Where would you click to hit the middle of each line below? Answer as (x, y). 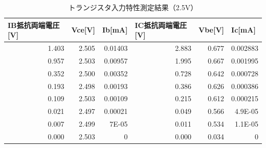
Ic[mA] (243, 30)
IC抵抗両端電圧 (161, 25)
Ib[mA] (115, 30)
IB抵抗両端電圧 (34, 25)
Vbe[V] (212, 30)
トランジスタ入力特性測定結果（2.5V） (133, 7)
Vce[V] (83, 30)
